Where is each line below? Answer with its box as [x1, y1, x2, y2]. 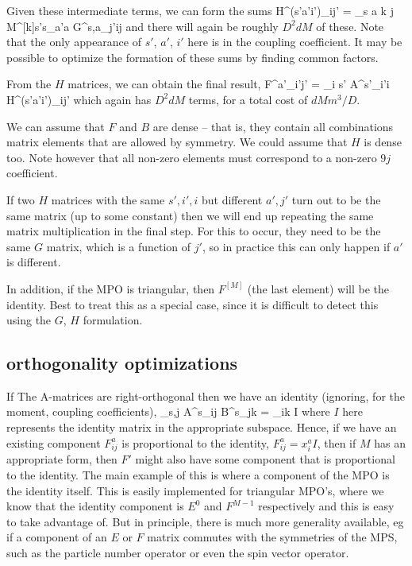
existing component [6, 434, 101, 451]
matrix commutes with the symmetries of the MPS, [147, 529, 398, 545]
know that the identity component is [6, 498, 184, 514]
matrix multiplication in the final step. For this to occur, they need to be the [6, 223, 381, 239]
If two [6, 191, 35, 207]
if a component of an [6, 529, 107, 545]
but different [202, 191, 263, 207]
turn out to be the [291, 191, 381, 207]
